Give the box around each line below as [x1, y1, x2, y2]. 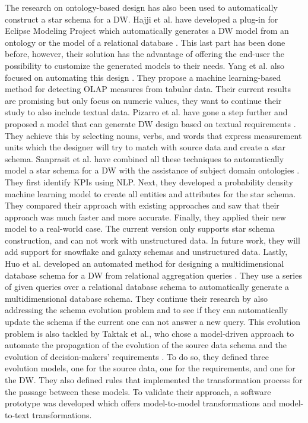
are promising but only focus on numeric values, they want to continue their [5, 94, 282, 106]
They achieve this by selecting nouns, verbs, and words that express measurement [5, 129, 302, 141]
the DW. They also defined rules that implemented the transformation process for [5, 374, 303, 386]
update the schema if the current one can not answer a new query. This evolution [5, 315, 301, 328]
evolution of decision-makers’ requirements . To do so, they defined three [5, 350, 269, 362]
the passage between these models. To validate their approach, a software [5, 385, 271, 397]
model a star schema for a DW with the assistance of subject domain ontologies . [5, 164, 300, 176]
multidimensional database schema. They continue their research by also [5, 292, 268, 304]
